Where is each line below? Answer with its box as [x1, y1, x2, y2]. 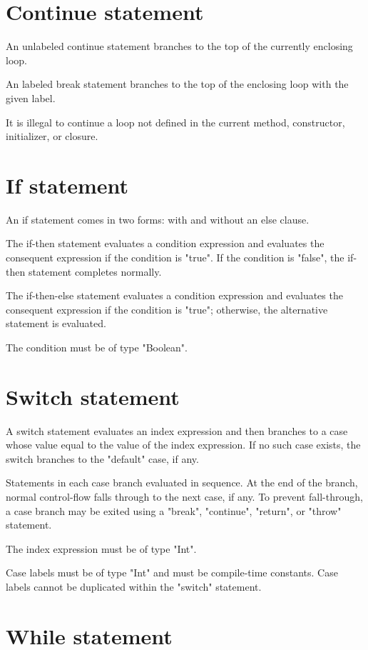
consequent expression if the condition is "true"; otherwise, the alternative [6, 301, 328, 316]
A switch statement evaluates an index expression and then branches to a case [6, 423, 348, 438]
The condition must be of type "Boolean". [6, 339, 188, 354]
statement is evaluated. [6, 316, 106, 331]
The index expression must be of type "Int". [6, 541, 197, 556]
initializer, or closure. [6, 129, 98, 144]
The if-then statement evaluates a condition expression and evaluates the [6, 236, 324, 251]
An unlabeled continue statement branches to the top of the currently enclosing [6, 39, 353, 54]
